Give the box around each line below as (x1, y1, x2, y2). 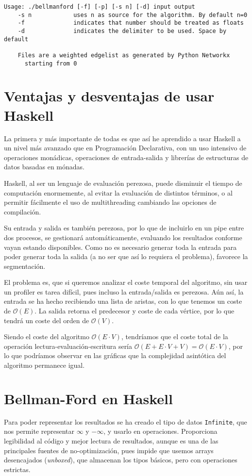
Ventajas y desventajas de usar (4, 86, 215, 106)
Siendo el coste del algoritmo (4, 331, 89, 342)
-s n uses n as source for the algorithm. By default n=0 (17, 11, 248, 18)
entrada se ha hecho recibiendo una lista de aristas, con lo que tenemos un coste (4, 296, 242, 306)
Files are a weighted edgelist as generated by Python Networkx (17, 51, 230, 59)
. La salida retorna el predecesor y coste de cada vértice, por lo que (34, 306, 235, 316)
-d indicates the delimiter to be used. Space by (17, 27, 227, 34)
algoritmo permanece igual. (4, 360, 85, 370)
